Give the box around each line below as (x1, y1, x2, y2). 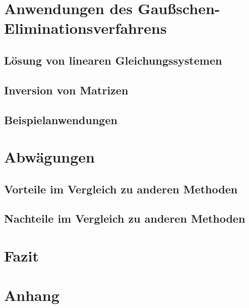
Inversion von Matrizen (4, 82, 129, 97)
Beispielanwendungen (4, 112, 117, 127)
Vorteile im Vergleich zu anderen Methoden (4, 181, 238, 196)
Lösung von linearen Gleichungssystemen (4, 52, 222, 68)
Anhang (4, 285, 59, 305)
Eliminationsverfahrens (4, 18, 167, 38)
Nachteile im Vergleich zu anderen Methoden (4, 211, 245, 226)
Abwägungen (4, 146, 95, 167)
